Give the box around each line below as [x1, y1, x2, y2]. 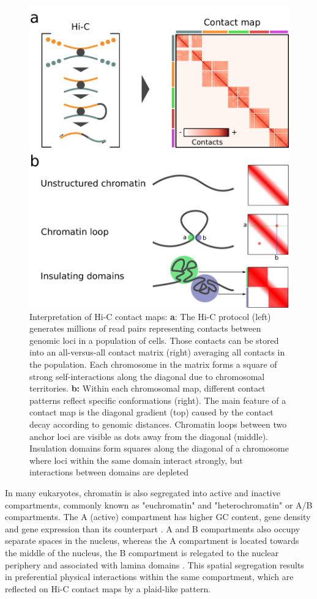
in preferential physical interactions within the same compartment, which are [5, 570, 294, 583]
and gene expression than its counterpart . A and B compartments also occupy [5, 522, 300, 535]
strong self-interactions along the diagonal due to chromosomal [29, 370, 265, 382]
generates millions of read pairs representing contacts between [29, 322, 261, 335]
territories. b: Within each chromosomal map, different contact [29, 382, 266, 395]
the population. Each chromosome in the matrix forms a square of [29, 358, 277, 371]
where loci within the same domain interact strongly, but [29, 453, 243, 466]
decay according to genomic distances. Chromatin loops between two [29, 418, 287, 430]
